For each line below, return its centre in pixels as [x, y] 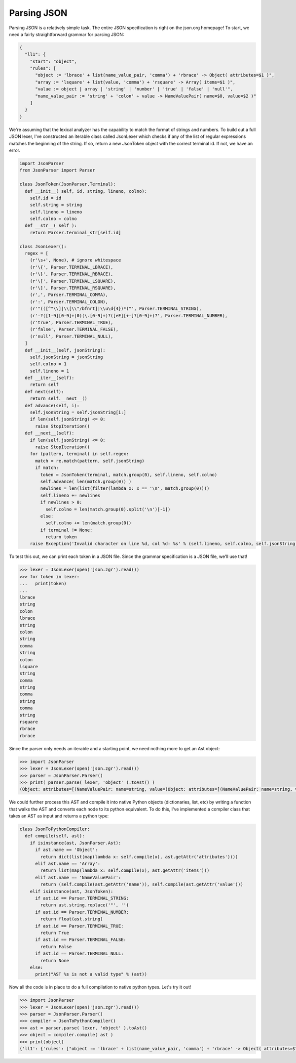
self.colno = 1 [48, 364]
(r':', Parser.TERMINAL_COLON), [69, 302]
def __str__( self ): [51, 226]
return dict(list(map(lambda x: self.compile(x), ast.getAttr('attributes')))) [139, 857]
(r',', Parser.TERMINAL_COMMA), [69, 295]
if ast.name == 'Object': [67, 850]
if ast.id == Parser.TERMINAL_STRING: [82, 898]
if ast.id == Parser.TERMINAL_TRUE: [79, 926]
